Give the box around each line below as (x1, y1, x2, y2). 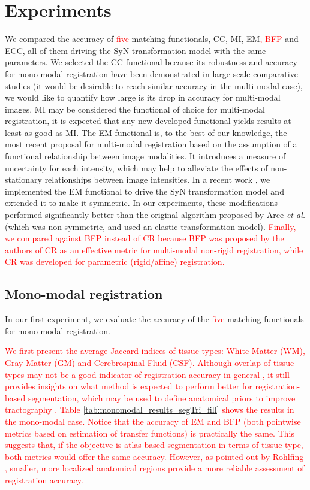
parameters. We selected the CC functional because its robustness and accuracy (5, 56, 297, 68)
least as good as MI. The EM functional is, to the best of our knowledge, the (5, 126, 287, 138)
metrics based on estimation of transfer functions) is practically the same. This (5, 427, 294, 439)
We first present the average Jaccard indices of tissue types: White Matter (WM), (5, 344, 305, 357)
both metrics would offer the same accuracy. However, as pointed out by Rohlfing (5, 450, 304, 462)
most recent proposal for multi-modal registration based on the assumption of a (5, 138, 297, 150)
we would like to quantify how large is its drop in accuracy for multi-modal (5, 91, 281, 104)
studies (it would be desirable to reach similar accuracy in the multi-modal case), (5, 79, 303, 92)
